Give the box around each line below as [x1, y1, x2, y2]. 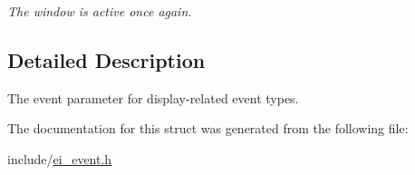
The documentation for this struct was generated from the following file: [7, 119, 409, 138]
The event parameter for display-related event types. [7, 88, 299, 107]
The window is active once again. [7, 2, 192, 20]
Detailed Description [7, 45, 206, 73]
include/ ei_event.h [7, 149, 112, 168]
